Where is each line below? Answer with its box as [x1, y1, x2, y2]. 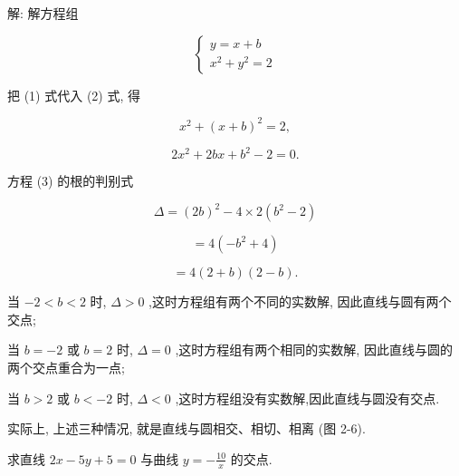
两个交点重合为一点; [7, 358, 125, 377]
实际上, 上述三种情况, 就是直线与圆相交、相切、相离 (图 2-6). [7, 419, 366, 438]
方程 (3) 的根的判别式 [7, 171, 134, 190]
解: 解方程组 [7, 4, 79, 22]
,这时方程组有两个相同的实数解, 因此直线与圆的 [175, 340, 453, 359]
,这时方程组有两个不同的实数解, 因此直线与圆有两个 [148, 292, 452, 311]
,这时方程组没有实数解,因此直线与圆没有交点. [175, 388, 440, 407]
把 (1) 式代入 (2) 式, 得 [7, 85, 140, 104]
